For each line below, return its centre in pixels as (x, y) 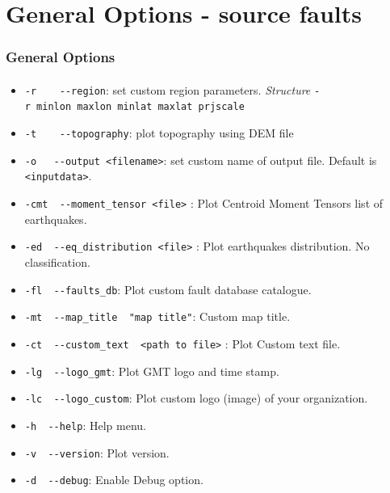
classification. (57, 262)
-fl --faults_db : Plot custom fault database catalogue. (168, 289)
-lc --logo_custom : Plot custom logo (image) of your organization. (196, 398)
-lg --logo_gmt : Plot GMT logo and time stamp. (152, 371)
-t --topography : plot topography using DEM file (159, 133)
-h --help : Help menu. (85, 425)
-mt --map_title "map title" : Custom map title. (157, 316)
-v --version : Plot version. (97, 452)
